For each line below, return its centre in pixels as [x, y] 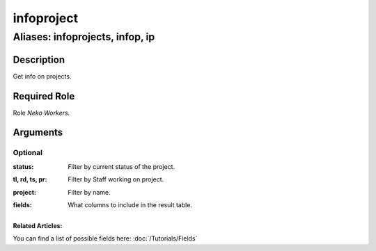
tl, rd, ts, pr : [30, 179]
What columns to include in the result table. [130, 204]
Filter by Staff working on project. [116, 179]
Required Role [44, 96]
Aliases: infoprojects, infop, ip [84, 37]
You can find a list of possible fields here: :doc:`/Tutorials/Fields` [105, 238]
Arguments [38, 132]
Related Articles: [38, 225]
